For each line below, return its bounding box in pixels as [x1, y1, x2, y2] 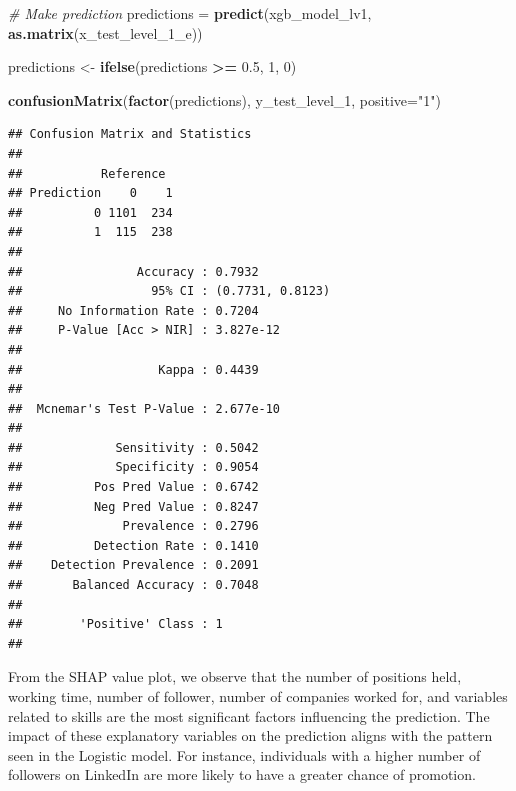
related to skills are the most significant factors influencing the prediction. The [8, 705, 490, 726]
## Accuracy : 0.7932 [8, 264, 259, 279]
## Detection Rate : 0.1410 [8, 538, 259, 553]
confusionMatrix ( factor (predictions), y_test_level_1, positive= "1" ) [8, 89, 441, 110]
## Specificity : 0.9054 [8, 460, 259, 475]
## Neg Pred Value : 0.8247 [8, 499, 259, 514]
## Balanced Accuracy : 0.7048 [8, 578, 259, 593]
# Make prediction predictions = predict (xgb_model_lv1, [8, 3, 372, 23]
